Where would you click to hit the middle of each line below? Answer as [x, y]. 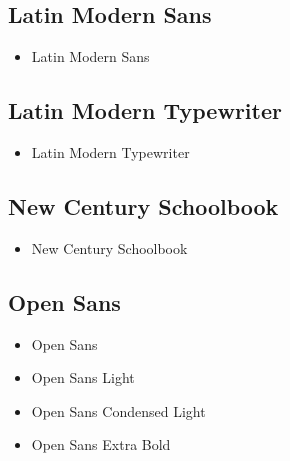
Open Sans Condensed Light [118, 410]
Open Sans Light [83, 377]
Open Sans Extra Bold [101, 444]
